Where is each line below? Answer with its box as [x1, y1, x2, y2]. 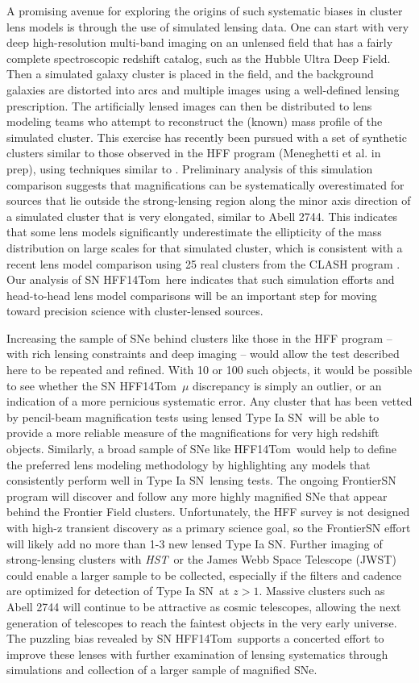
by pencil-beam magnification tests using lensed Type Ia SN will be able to [6, 408, 380, 425]
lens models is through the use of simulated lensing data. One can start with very [6, 18, 409, 35]
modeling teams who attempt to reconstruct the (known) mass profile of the [6, 113, 383, 130]
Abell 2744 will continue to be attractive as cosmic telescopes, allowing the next [6, 598, 401, 614]
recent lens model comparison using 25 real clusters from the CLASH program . [6, 255, 400, 272]
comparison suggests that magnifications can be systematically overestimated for [6, 176, 404, 193]
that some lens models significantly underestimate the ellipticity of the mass [6, 223, 382, 240]
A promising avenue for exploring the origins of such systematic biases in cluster [6, 2, 403, 19]
